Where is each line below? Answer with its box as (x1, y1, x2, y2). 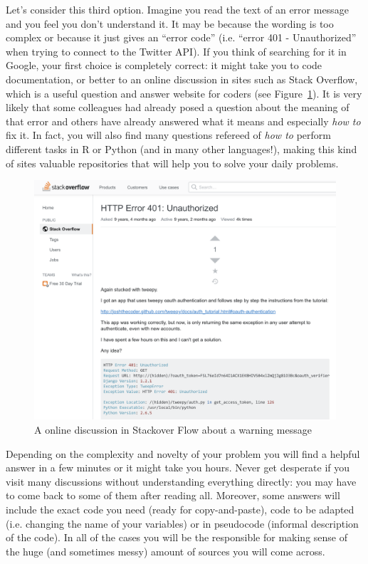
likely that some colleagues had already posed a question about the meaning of (6, 100, 349, 115)
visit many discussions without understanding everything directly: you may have (6, 474, 357, 489)
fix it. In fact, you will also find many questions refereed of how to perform (6, 127, 331, 142)
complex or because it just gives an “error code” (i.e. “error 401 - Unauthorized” (6, 30, 357, 45)
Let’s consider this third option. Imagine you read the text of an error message (6, 2, 349, 16)
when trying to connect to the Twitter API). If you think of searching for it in (6, 43, 347, 58)
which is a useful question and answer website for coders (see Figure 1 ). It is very (6, 85, 362, 100)
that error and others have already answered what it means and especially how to (6, 113, 361, 128)
